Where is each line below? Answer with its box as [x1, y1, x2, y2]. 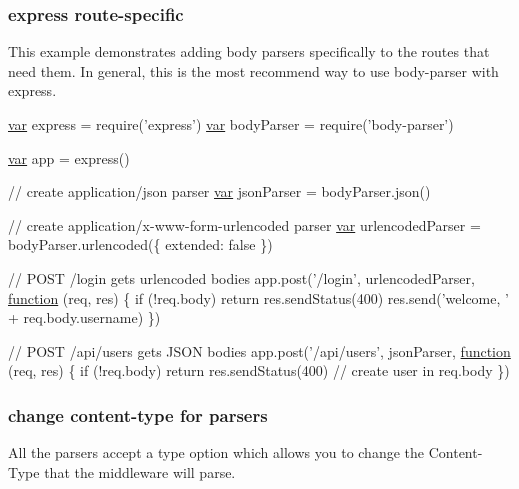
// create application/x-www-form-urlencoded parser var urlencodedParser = [8, 214, 481, 235]
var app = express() [8, 147, 130, 168]
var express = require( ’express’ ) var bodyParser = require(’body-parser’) [8, 114, 454, 134]
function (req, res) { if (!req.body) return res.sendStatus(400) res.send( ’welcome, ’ [8, 287, 509, 308]
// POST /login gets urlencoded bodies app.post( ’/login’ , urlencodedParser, [8, 267, 475, 288]
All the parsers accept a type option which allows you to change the [8, 442, 425, 463]
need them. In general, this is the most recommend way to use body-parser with [8, 60, 499, 81]
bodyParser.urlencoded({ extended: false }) [8, 234, 273, 255]
